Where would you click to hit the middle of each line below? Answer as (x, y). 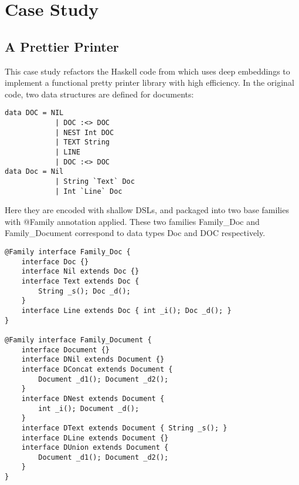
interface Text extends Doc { (80, 282)
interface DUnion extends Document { (95, 448)
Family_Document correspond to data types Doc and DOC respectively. (135, 233)
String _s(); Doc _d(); (84, 291)
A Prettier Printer (62, 46)
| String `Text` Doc (95, 181)
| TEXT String (82, 142)
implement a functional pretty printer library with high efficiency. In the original (149, 82)
